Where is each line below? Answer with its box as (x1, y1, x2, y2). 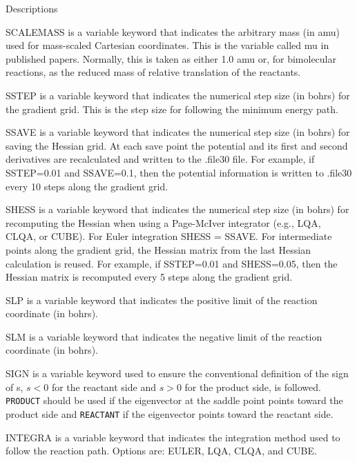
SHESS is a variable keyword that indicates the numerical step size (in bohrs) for (6, 202, 349, 217)
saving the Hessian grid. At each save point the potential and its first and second (6, 138, 348, 152)
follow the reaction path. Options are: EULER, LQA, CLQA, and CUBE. (6, 443, 317, 458)
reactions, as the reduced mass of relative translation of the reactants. (6, 65, 301, 79)
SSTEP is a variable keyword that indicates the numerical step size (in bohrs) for (6, 88, 350, 102)
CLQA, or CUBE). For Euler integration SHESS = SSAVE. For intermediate (6, 229, 332, 243)
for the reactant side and (51, 379, 156, 394)
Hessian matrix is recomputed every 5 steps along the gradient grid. (6, 270, 293, 284)
